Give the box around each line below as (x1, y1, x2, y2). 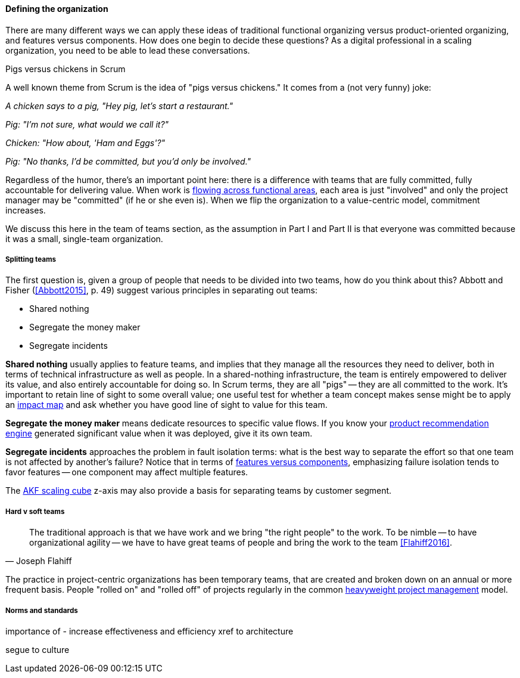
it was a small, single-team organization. (5, 233, 163, 244)
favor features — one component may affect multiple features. (5, 467, 248, 478)
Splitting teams (5, 255, 57, 264)
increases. (5, 205, 46, 215)
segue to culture (5, 644, 70, 655)
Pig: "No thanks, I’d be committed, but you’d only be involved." (5, 156, 251, 166)
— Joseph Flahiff (5, 556, 72, 566)
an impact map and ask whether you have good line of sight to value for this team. (5, 400, 328, 410)
